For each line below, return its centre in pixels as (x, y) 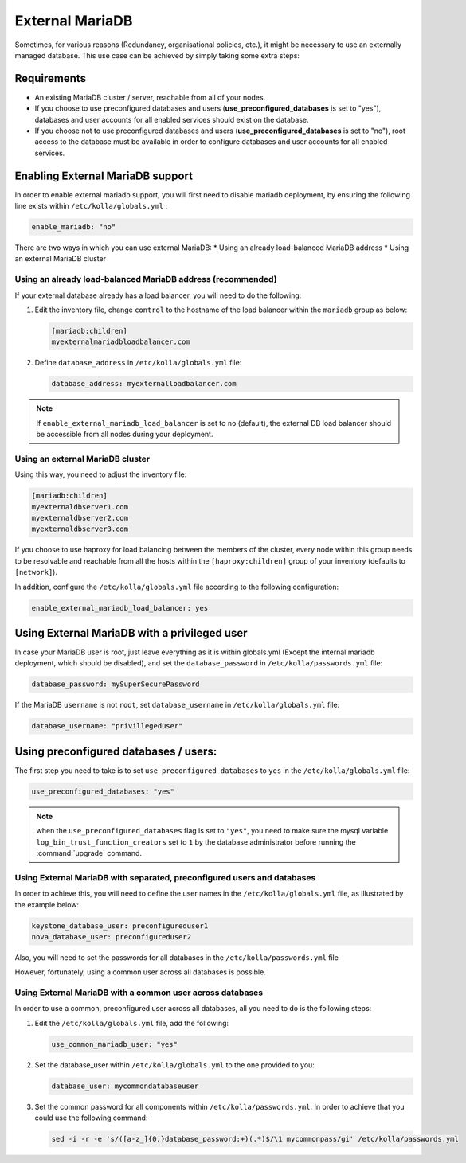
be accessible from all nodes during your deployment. (125, 435)
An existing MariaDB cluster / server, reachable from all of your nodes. (150, 97)
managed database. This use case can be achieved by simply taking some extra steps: (157, 55)
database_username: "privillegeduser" (107, 726)
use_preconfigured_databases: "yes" (103, 791)
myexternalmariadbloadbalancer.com (121, 342)
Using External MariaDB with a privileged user (131, 633)
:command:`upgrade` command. (89, 853)
